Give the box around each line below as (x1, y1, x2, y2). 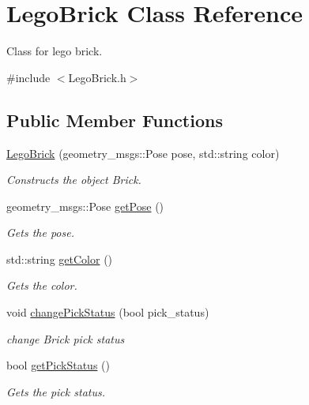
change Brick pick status (6, 330, 125, 347)
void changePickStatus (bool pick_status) (6, 304, 209, 321)
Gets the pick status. (6, 383, 105, 399)
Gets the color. (6, 277, 77, 294)
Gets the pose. (6, 224, 74, 241)
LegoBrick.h (68, 69, 126, 85)
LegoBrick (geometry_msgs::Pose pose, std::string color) (6, 144, 280, 161)
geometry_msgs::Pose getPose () (6, 197, 164, 214)
